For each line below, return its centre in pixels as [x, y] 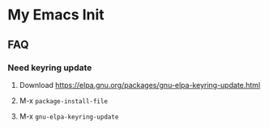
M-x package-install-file [64, 100]
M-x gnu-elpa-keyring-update [69, 116]
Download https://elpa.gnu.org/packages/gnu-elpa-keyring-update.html [140, 85]
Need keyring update [50, 68]
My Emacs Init [56, 15]
